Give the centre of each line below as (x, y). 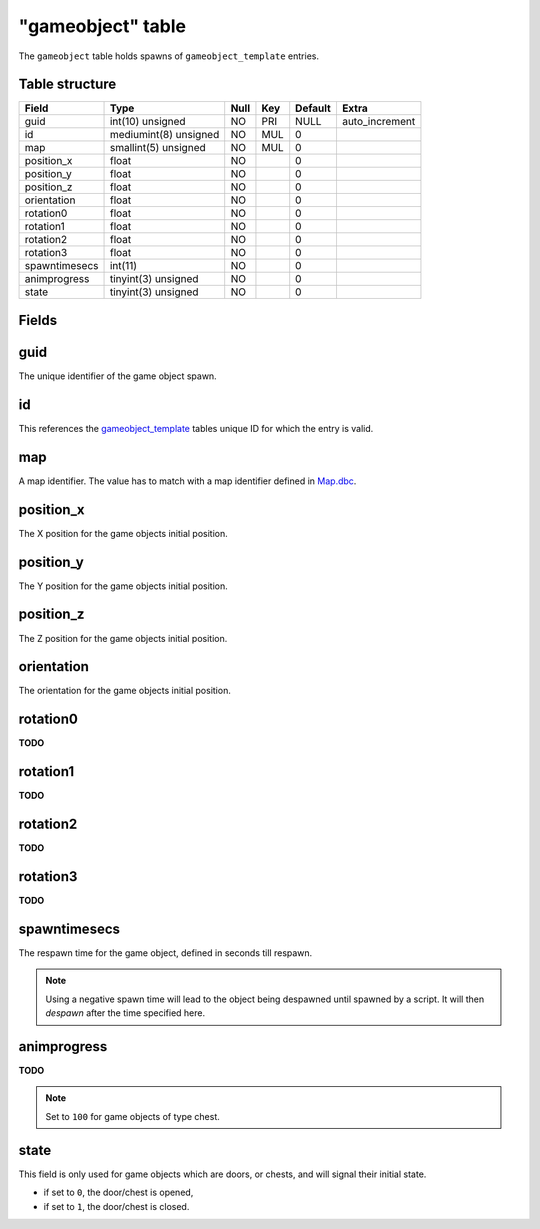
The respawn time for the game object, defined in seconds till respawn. (165, 952)
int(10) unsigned (147, 122)
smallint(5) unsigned (157, 148)
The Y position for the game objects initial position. (123, 586)
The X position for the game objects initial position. (123, 533)
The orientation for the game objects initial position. (125, 691)
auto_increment (378, 122)
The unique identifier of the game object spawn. (117, 376)
